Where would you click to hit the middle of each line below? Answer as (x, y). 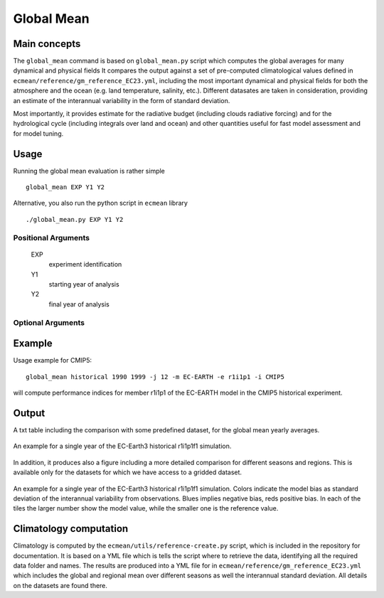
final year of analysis (79, 304)
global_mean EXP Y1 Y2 (65, 187)
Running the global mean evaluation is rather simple (89, 171)
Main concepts (47, 44)
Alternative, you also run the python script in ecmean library (101, 203)
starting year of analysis (84, 284)
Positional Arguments (52, 237)
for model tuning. (38, 133)
